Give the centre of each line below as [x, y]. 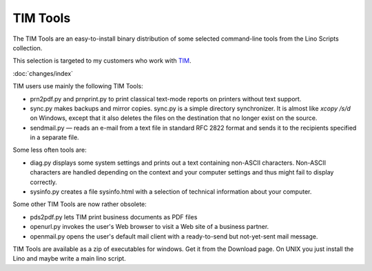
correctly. [44, 182]
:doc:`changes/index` [43, 73]
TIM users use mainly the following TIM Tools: [78, 86]
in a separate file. [54, 137]
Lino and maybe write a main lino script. [70, 259]
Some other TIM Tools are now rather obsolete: [80, 204]
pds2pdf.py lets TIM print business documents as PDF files [114, 217]
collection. [28, 48]
